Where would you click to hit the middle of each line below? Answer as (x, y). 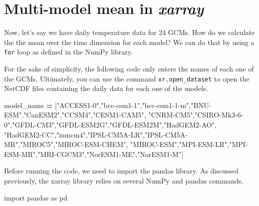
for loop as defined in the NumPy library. (68, 52)
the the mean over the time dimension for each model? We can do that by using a (129, 42)
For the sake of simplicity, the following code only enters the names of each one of (129, 68)
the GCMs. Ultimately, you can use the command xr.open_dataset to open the (127, 78)
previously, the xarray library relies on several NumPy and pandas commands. (124, 180)
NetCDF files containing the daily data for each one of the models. (106, 88)
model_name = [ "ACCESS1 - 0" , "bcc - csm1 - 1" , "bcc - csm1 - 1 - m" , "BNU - (108, 105)
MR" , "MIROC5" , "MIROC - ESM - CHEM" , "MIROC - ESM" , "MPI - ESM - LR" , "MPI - (126, 144)
